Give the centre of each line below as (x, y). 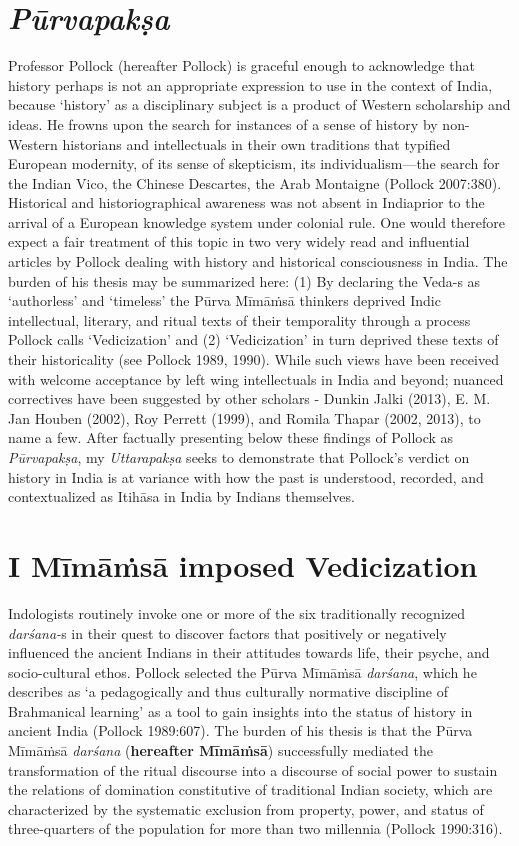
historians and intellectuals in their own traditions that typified (256, 143)
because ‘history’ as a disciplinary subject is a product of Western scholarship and (259, 104)
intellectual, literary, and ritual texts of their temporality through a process (239, 319)
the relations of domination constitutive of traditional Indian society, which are (250, 789)
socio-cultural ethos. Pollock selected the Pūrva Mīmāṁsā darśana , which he (242, 671)
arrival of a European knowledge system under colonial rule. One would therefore (256, 221)
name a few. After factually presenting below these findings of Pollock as (231, 437)
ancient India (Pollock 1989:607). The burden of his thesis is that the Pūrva (240, 730)
